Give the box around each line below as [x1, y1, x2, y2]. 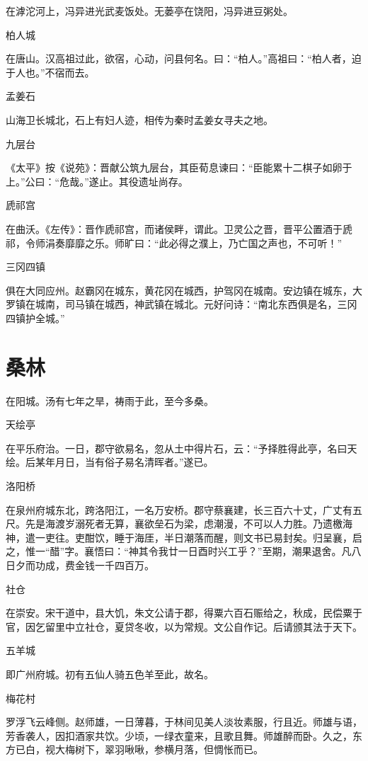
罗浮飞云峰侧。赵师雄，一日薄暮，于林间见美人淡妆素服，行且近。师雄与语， [6, 714, 362, 729]
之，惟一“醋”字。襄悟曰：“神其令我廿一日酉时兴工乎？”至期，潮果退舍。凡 [6, 544, 352, 559]
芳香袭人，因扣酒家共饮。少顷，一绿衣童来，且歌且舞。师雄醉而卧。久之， [6, 728, 352, 743]
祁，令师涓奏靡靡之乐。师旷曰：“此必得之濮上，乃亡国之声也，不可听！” [6, 235, 343, 250]
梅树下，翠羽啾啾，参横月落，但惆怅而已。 [64, 742, 263, 757]
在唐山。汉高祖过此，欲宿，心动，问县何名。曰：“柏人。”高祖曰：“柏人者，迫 [6, 51, 362, 66]
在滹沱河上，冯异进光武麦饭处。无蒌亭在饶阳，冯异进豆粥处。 [6, 4, 293, 18]
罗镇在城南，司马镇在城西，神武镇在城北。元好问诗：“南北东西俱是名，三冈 [6, 297, 357, 311]
